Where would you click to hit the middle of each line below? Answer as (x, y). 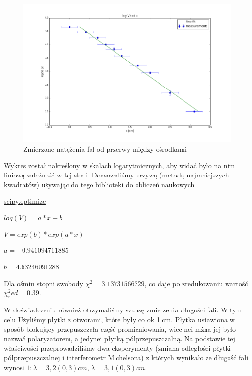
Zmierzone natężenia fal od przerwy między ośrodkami (105, 149)
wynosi (14, 367)
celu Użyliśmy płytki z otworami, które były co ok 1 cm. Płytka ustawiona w (119, 319)
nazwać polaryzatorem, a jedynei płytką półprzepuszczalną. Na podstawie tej (120, 338)
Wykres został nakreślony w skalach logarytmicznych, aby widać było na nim (120, 165)
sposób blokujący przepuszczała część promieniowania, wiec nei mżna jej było (120, 329)
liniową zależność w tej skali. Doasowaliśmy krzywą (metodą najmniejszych (116, 175)
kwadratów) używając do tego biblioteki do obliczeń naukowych (99, 185)
